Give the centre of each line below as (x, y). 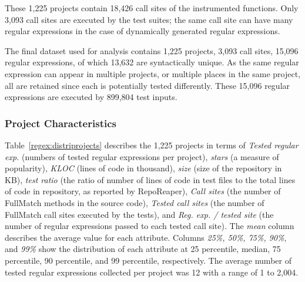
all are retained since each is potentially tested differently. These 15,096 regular (148, 85)
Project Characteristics (61, 123)
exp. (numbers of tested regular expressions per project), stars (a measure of (142, 156)
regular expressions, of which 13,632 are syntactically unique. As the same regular (152, 62)
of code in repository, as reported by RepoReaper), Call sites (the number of (143, 191)
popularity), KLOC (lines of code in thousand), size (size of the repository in (143, 168)
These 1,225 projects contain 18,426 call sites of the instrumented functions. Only (152, 8)
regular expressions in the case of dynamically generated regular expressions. (143, 31)
